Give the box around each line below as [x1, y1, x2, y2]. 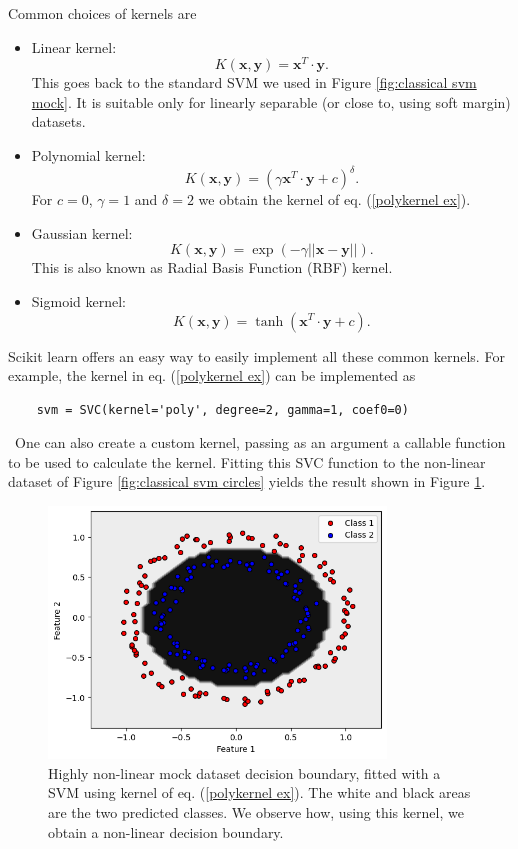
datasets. [31, 111, 86, 132]
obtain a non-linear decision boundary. [48, 821, 284, 842]
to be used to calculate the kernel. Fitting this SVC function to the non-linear [8, 451, 486, 472]
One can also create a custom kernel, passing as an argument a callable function [14, 432, 506, 453]
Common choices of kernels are [8, 3, 197, 23]
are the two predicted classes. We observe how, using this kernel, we [48, 801, 464, 822]
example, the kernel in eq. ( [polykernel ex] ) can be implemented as [8, 365, 416, 386]
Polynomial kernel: [31, 145, 146, 166]
